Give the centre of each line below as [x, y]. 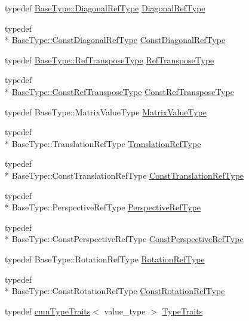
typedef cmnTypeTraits [48, 311]
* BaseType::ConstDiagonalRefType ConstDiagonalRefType [115, 40]
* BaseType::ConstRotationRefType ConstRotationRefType [115, 291]
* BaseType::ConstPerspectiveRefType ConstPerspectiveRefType [124, 239]
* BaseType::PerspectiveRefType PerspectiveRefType [103, 207]
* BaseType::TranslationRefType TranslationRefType [103, 143]
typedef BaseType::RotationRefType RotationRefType [105, 259]
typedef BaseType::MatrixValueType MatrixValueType [106, 111]
